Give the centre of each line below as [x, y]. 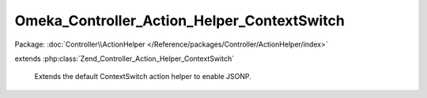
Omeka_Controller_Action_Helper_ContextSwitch [180, 21]
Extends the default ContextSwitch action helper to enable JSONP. [143, 77]
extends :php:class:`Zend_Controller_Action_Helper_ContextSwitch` [125, 58]
